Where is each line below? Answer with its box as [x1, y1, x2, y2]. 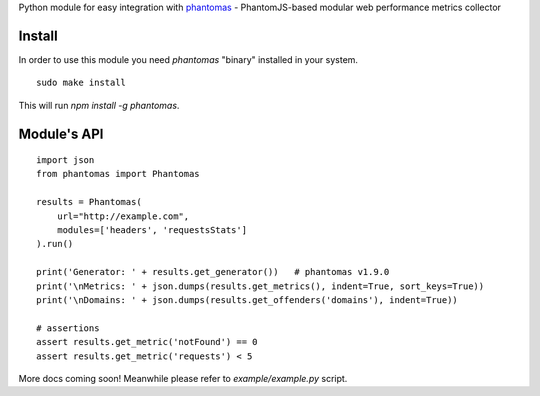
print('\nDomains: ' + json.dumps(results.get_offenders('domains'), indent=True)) [36, 295, 459, 305]
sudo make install [36, 77, 127, 89]
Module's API [18, 125, 104, 142]
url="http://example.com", [56, 210, 190, 222]
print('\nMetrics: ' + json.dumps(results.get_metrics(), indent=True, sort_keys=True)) [36, 280, 485, 292]
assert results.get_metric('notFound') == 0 [36, 336, 259, 348]
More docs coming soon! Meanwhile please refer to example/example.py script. [18, 372, 348, 384]
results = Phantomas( [36, 196, 142, 208]
